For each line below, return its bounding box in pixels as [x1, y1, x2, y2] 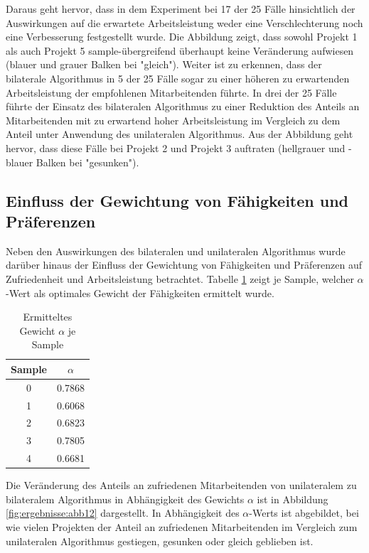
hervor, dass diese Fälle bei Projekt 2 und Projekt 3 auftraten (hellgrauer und [6, 140, 346, 155]
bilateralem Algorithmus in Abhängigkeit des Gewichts [6, 491, 245, 506]
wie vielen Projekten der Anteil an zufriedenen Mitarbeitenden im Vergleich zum [6, 519, 358, 534]
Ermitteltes [23, 309, 73, 324]
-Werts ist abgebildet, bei [249, 505, 359, 520]
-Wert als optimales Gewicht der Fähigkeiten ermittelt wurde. [6, 285, 274, 300]
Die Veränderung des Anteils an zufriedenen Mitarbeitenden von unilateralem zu [6, 478, 357, 493]
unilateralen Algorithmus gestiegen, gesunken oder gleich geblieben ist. [6, 533, 314, 548]
